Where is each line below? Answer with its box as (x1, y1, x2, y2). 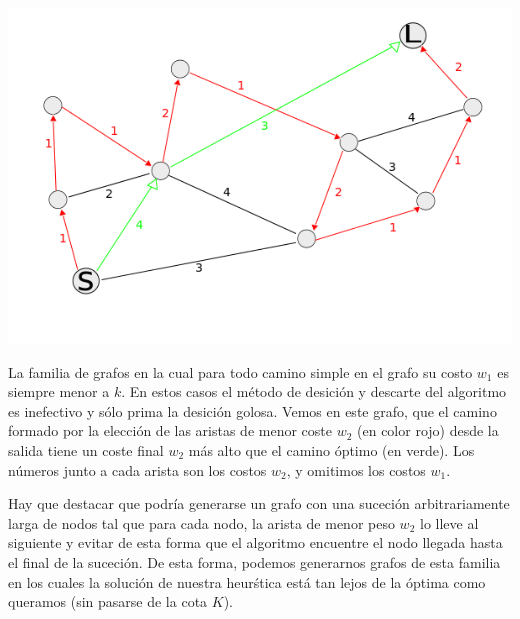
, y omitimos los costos (286, 459, 426, 480)
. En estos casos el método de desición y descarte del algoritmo (121, 381, 507, 402)
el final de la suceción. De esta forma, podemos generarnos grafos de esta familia (8, 551, 501, 572)
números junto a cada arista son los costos (8, 459, 267, 480)
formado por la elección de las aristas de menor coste (8, 420, 332, 441)
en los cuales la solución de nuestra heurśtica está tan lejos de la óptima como (8, 571, 486, 592)
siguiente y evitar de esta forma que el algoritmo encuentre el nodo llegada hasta (8, 532, 503, 553)
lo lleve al (419, 512, 479, 533)
